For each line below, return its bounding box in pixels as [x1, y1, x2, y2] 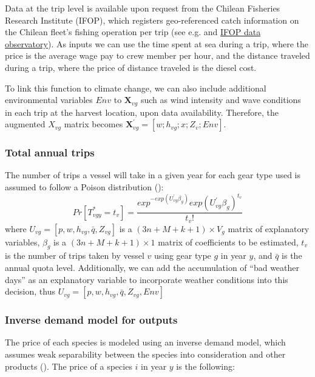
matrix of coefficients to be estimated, [158, 235, 299, 248]
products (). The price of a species [5, 359, 132, 372]
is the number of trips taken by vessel [5, 249, 144, 262]
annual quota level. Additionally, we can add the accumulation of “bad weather [5, 261, 300, 273]
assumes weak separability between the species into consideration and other [5, 347, 286, 360]
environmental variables [5, 93, 93, 106]
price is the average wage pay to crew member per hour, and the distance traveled [5, 49, 310, 62]
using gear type [154, 249, 211, 262]
